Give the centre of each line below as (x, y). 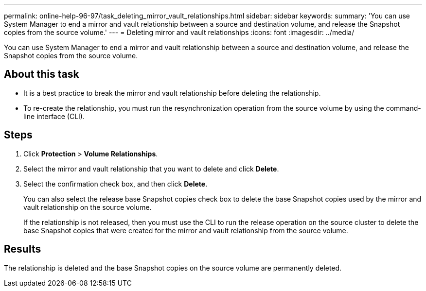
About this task (42, 74)
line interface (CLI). (54, 116)
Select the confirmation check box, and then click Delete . (115, 184)
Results (23, 249)
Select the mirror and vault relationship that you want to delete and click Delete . (151, 169)
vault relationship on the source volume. (88, 207)
